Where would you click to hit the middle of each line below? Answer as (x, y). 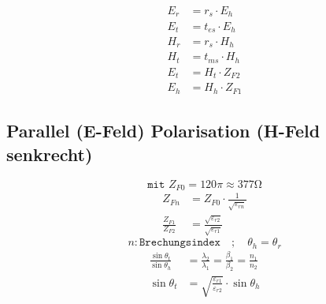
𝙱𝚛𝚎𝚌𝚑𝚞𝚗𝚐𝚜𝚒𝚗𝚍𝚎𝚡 (180, 243)
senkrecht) (50, 154)
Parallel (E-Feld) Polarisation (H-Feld (163, 131)
